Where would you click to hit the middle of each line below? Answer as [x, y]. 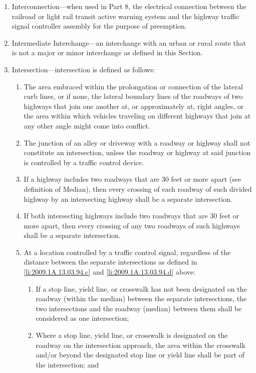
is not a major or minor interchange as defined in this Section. [107, 52]
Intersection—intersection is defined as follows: [83, 69]
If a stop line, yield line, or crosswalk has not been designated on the [141, 288]
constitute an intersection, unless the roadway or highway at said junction [137, 152]
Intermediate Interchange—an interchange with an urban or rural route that [129, 42]
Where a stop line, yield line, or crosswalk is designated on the [132, 335]
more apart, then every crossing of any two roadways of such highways [132, 225]
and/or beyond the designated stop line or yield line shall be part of [140, 355]
